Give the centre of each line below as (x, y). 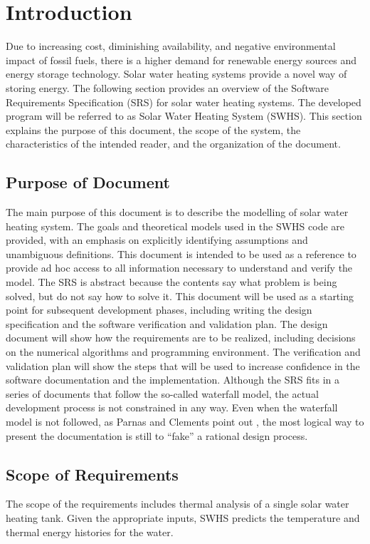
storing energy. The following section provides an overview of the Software (167, 87)
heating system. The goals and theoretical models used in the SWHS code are (175, 226)
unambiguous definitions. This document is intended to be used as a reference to (181, 253)
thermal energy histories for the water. (90, 532)
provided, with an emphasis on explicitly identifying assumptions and (157, 240)
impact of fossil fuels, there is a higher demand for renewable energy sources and (181, 60)
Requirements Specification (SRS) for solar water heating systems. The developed (184, 102)
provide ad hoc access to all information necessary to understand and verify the (179, 268)
